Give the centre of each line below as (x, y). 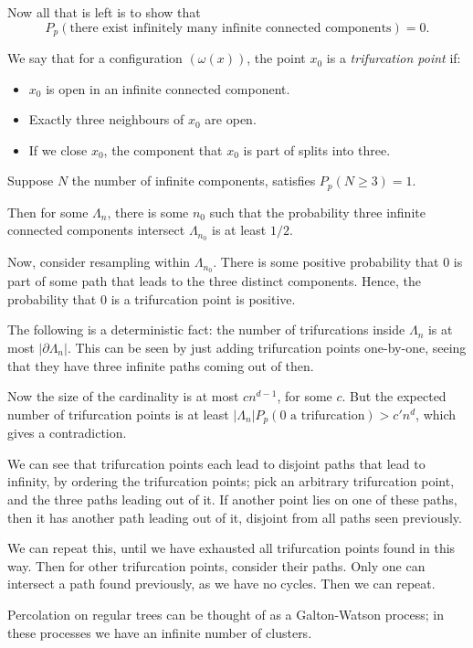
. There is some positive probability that (326, 262)
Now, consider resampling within (99, 262)
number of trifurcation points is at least (118, 414)
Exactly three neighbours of (106, 119)
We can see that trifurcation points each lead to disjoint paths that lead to (216, 463)
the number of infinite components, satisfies (194, 181)
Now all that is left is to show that (104, 12)
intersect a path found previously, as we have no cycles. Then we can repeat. (221, 584)
